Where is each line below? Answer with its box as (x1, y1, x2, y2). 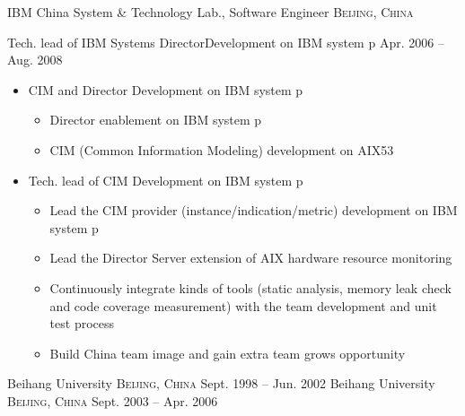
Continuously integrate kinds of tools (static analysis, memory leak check (49, 278, 452, 297)
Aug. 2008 (7, 50, 63, 69)
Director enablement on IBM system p (49, 110, 262, 129)
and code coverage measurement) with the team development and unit (49, 296, 437, 315)
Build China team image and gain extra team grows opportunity (49, 343, 406, 362)
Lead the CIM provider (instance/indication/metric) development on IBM (49, 201, 458, 220)
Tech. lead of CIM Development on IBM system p (28, 170, 303, 189)
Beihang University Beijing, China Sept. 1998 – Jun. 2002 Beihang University (7, 374, 435, 393)
